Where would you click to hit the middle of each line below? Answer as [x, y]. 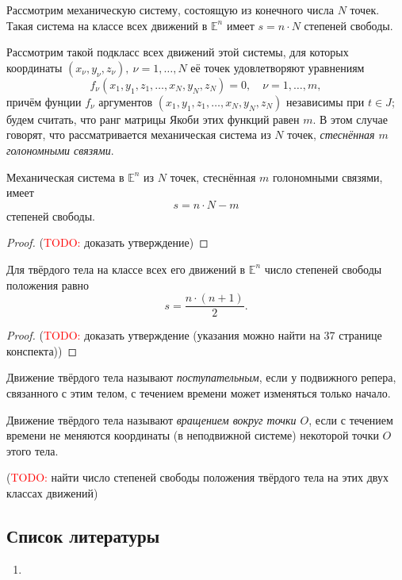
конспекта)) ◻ [42, 350]
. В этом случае [350, 119]
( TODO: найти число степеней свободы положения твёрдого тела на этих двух [197, 477]
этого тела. [33, 450]
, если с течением [351, 419]
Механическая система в [65, 177]
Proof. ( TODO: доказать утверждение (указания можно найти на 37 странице [194, 335]
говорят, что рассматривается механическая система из [139, 134]
